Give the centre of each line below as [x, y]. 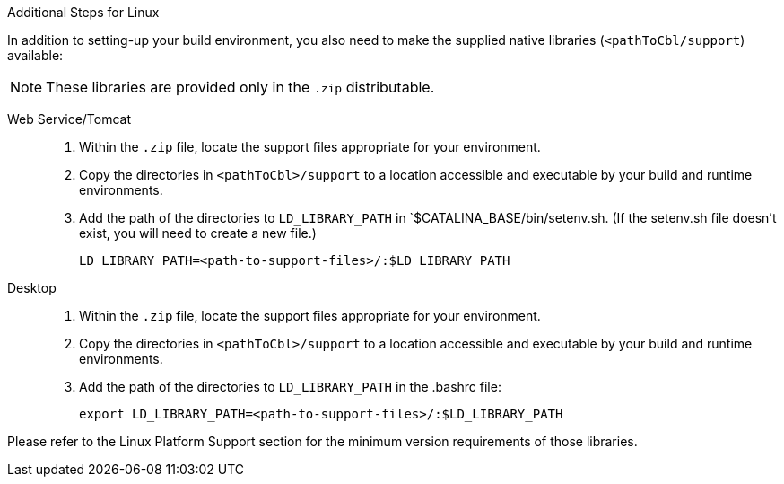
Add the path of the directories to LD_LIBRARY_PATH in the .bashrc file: [290, 387]
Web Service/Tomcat [70, 119]
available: [35, 55]
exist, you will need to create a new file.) [198, 233]
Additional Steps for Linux [83, 12]
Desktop [32, 288]
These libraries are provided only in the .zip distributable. [240, 87]
